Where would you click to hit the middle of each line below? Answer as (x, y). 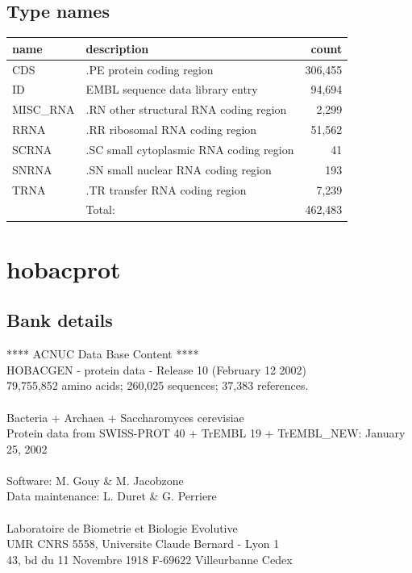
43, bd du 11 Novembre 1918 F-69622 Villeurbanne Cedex (150, 559)
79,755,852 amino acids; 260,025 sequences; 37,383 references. (158, 385)
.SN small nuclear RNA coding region (179, 169)
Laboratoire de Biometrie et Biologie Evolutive (122, 527)
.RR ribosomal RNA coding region (171, 130)
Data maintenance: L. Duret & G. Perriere (112, 496)
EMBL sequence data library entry (172, 89)
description (117, 48)
